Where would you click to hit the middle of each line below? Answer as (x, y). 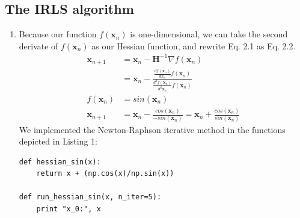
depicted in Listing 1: (58, 141)
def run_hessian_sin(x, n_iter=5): (90, 197)
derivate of (38, 45)
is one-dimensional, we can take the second (209, 34)
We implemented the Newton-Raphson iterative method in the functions (152, 129)
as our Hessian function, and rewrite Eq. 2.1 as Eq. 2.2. (194, 45)
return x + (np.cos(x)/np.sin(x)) (105, 174)
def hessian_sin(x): (60, 162)
